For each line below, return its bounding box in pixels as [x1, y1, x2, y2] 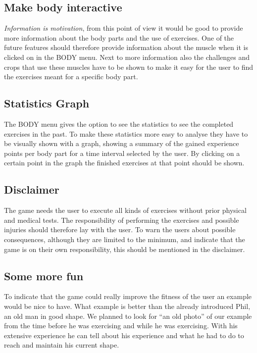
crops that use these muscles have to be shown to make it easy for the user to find [4, 61, 254, 72]
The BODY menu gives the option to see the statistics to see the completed [4, 118, 234, 129]
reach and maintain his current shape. [4, 340, 119, 350]
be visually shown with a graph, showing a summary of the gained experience [4, 138, 239, 149]
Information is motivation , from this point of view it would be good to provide [4, 23, 243, 33]
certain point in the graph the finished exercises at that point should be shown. [4, 157, 245, 168]
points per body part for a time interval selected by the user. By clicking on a [4, 148, 240, 158]
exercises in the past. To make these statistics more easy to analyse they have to [4, 128, 248, 139]
